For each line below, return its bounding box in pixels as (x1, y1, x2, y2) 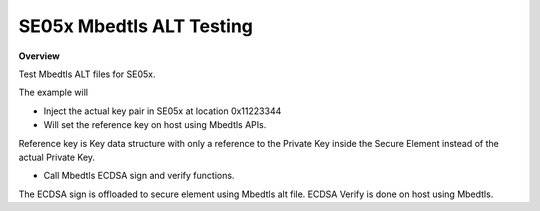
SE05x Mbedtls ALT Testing (18, 15, 254, 37)
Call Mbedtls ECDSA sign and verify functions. (43, 170, 235, 182)
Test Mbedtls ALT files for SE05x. (18, 68, 156, 80)
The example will (18, 86, 89, 99)
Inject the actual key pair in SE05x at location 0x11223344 (43, 105, 282, 117)
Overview (18, 50, 60, 62)
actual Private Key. (18, 151, 95, 163)
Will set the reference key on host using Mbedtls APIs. (43, 119, 267, 131)
